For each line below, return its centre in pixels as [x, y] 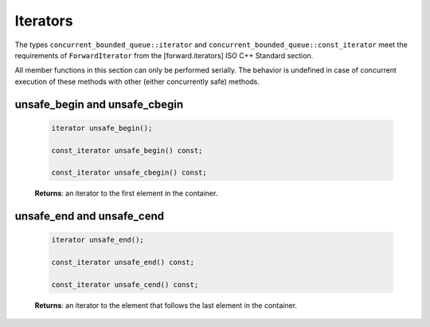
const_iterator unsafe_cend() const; [125, 284]
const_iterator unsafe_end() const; [123, 262]
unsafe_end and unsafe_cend [90, 217]
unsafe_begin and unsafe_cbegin [99, 104]
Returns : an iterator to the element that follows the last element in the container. [166, 305]
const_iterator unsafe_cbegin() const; [129, 173]
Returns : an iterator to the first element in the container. [126, 193]
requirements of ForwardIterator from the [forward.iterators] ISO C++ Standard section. [164, 55]
